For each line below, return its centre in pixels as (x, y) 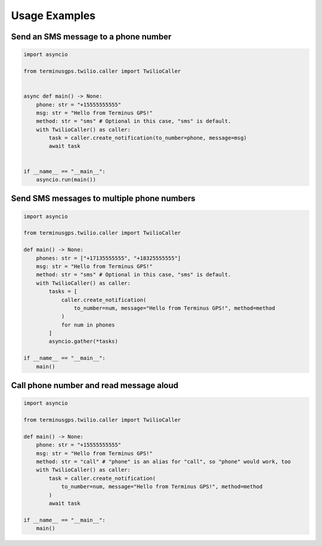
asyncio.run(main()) (66, 180)
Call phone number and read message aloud (95, 385)
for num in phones (88, 325)
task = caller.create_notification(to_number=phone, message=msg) (148, 138)
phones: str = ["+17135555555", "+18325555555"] (109, 258)
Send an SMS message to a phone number (91, 37)
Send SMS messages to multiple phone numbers (103, 199)
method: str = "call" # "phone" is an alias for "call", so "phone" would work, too (164, 461)
